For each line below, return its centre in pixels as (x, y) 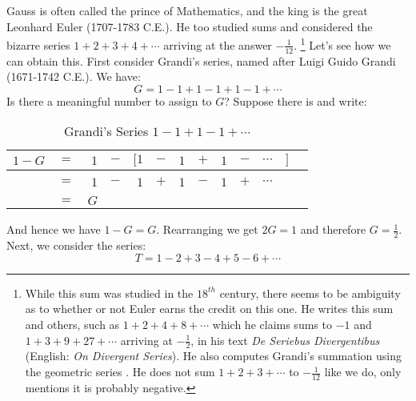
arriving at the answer (218, 44)
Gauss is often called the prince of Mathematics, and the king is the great (187, 10)
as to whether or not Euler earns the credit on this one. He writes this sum (209, 309)
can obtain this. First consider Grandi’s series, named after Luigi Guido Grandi (201, 60)
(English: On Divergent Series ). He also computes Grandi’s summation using (213, 356)
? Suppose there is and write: (296, 100)
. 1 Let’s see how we (342, 44)
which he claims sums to (272, 325)
